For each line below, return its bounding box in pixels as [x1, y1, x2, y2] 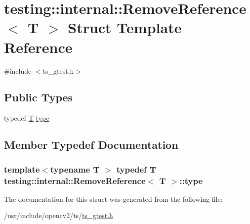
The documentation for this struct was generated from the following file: [4, 193, 223, 204]
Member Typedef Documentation [4, 137, 178, 152]
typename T [50, 163, 100, 175]
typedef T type [4, 113, 49, 123]
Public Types [4, 90, 73, 105]
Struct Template [68, 17, 182, 38]
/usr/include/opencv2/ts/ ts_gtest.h [4, 210, 113, 221]
